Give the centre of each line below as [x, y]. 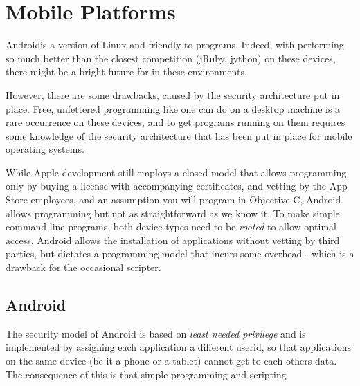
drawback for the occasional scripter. [83, 267]
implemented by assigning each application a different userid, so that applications [179, 347]
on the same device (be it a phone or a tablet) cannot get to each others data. [171, 361]
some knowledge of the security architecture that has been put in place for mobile [179, 135]
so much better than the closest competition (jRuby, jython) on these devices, [171, 58]
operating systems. [45, 149]
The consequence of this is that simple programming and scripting [146, 374]
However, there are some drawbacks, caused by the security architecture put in [173, 94]
